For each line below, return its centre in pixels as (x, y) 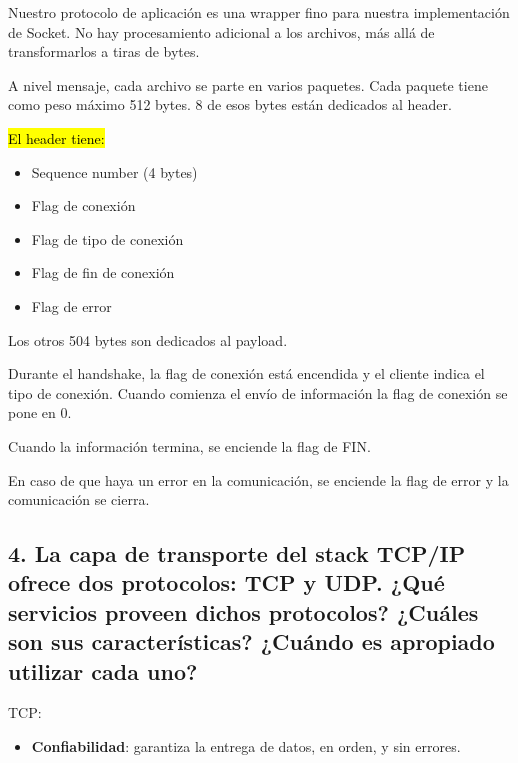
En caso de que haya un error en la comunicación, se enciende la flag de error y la (258, 479)
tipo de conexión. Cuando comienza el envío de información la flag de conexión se (258, 392)
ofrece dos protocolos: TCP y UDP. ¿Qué (226, 582)
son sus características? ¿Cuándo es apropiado (251, 641)
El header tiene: (56, 137)
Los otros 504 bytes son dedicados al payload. (148, 339)
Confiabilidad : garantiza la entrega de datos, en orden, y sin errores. (246, 746)
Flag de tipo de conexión (107, 238)
